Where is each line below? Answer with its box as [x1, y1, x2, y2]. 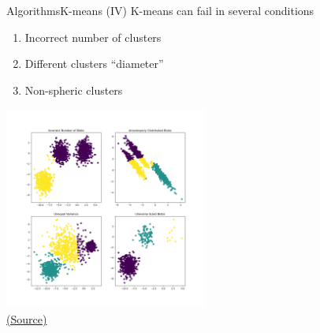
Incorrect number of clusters [24, 28, 162, 45]
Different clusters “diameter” [24, 55, 164, 72]
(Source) [6, 310, 47, 327]
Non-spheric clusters [24, 81, 123, 98]
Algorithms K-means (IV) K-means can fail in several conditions [6, 2, 314, 18]
